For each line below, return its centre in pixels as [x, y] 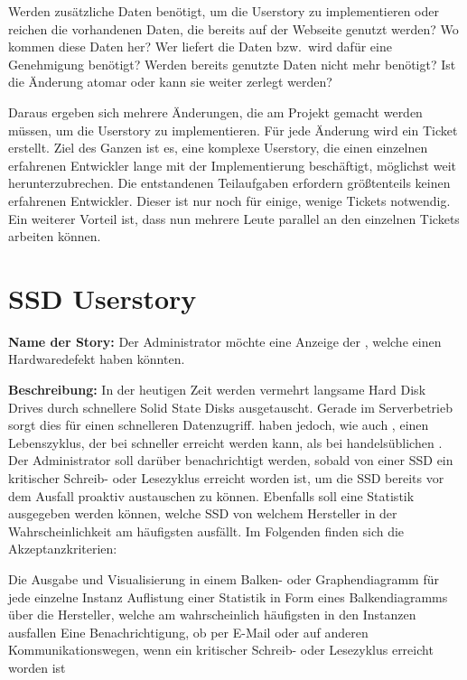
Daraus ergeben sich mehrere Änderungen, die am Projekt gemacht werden [215, 112]
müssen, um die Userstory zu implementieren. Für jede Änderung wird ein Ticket [233, 130]
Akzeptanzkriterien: [63, 549]
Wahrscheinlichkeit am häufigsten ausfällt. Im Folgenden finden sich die [206, 531]
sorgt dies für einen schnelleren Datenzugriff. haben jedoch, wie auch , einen [219, 425]
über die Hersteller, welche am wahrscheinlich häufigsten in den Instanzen [212, 615]
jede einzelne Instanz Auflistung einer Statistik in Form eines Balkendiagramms [228, 596]
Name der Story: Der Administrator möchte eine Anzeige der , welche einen [225, 341]
